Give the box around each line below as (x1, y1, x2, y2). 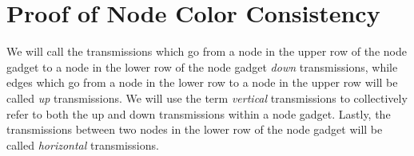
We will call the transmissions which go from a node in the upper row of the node (6, 43, 407, 60)
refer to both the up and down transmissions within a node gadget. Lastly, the (6, 105, 391, 122)
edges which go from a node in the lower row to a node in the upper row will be (6, 74, 398, 91)
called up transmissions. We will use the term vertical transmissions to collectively (6, 89, 408, 106)
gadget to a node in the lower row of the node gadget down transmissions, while (6, 58, 398, 75)
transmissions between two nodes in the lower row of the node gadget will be (6, 121, 383, 138)
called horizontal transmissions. (6, 136, 159, 153)
